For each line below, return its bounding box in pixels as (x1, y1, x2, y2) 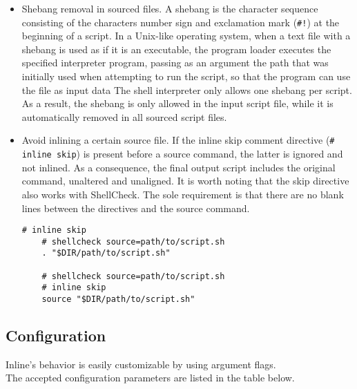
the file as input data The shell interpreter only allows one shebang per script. (21, 82, 352, 97)
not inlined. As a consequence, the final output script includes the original (21, 160, 336, 174)
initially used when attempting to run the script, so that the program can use (21, 69, 351, 84)
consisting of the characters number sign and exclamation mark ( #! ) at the (21, 15, 340, 29)
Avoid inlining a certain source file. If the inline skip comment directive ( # (21, 133, 335, 147)
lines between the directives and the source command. (21, 200, 250, 215)
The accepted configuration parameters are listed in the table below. (6, 370, 295, 385)
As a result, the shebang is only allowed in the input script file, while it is (21, 96, 334, 111)
